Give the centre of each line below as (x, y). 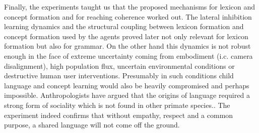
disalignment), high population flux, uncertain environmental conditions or (119, 65)
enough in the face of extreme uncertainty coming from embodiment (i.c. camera (128, 55)
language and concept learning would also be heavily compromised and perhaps (127, 85)
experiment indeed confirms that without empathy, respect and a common (119, 115)
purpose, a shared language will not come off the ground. (92, 125)
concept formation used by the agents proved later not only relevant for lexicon (126, 36)
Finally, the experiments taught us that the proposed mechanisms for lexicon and (130, 7)
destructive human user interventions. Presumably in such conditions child (119, 76)
